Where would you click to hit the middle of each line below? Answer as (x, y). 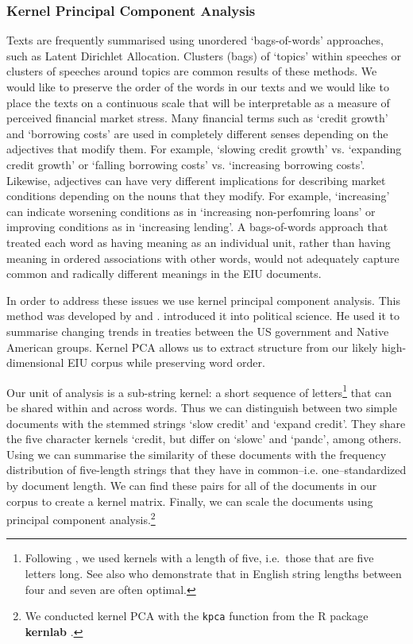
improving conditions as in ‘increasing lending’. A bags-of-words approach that (197, 227)
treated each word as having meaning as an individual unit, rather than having (199, 242)
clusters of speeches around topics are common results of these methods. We (192, 71)
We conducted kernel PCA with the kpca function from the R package (197, 616)
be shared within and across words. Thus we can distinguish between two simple (202, 407)
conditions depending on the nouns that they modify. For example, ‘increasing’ (198, 196)
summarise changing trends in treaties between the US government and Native (198, 331)
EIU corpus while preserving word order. (166, 362)
